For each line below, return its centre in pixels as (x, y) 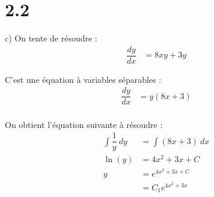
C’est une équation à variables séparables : (83, 79)
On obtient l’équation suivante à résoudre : (84, 124)
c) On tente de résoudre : (51, 38)
